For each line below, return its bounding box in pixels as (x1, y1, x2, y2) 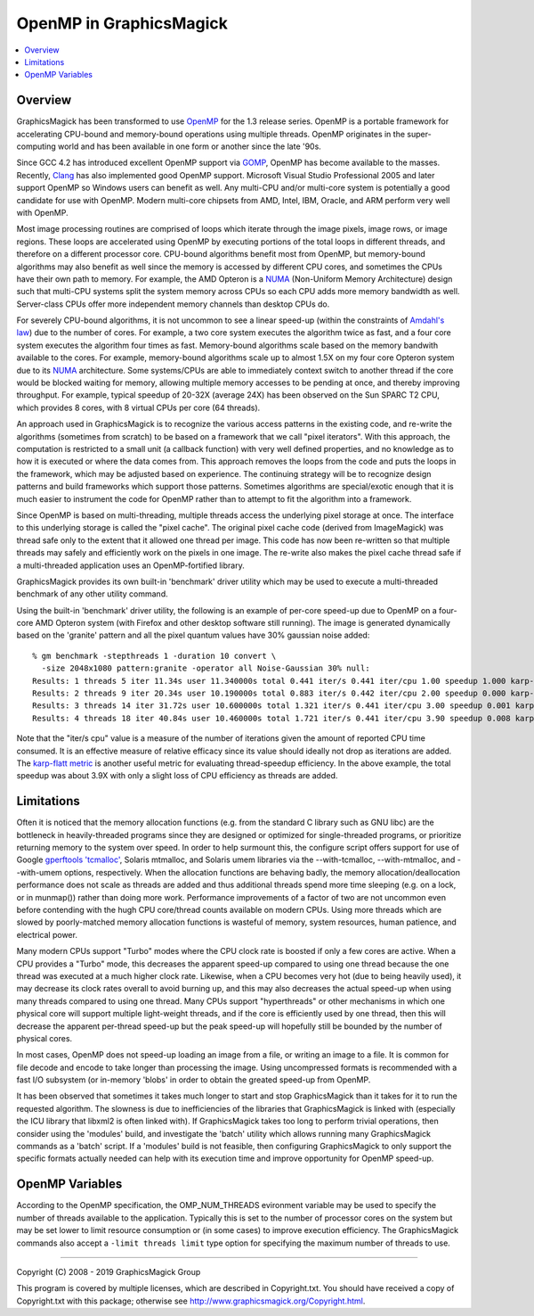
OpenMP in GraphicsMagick (16, 13, 229, 33)
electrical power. (16, 929, 77, 940)
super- (406, 128, 432, 139)
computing (16, 141, 57, 152)
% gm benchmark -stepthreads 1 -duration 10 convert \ (32, 651, 277, 661)
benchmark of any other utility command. (16, 588, 168, 599)
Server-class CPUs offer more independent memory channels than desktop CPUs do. (16, 299, 330, 309)
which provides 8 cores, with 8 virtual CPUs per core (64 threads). (16, 402, 261, 413)
